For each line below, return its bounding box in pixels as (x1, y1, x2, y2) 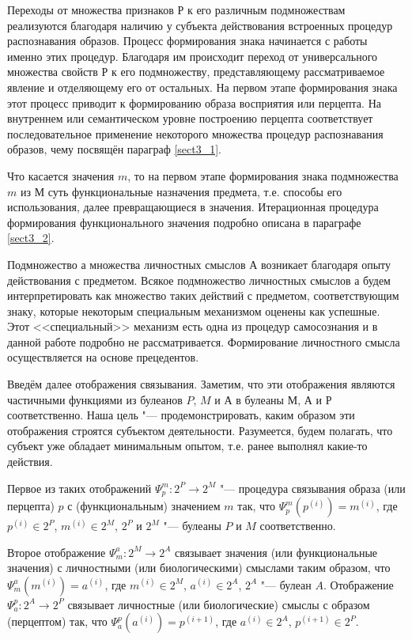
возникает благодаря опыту (260, 256, 391, 272)
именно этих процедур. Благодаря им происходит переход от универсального (7, 47, 378, 64)
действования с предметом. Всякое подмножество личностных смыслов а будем (7, 271, 391, 288)
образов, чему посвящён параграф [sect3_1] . (7, 141, 221, 157)
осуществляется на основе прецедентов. (7, 349, 199, 365)
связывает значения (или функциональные (175, 543, 378, 560)
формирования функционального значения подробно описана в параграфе (7, 214, 361, 230)
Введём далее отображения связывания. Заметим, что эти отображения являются (7, 376, 395, 392)
